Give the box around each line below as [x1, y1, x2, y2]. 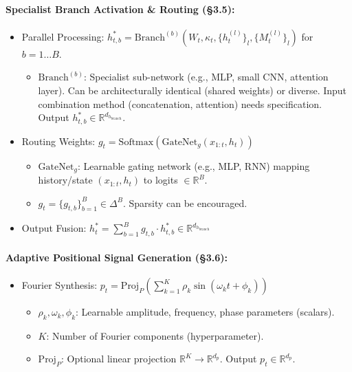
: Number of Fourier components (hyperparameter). [46, 328, 264, 342]
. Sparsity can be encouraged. [122, 195, 247, 210]
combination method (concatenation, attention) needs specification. [38, 96, 322, 111]
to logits [143, 173, 178, 187]
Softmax [118, 137, 154, 147]
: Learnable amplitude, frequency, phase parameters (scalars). [76, 305, 335, 319]
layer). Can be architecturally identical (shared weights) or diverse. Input [38, 83, 347, 97]
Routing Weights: [21, 133, 96, 148]
